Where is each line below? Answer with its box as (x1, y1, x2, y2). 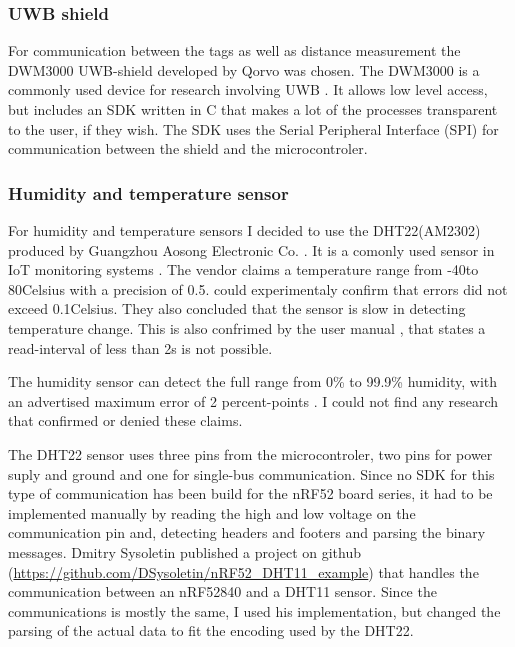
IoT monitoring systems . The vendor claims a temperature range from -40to (8, 259, 479, 280)
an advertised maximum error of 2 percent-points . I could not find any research (8, 390, 499, 411)
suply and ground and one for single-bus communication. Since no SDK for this (8, 463, 495, 484)
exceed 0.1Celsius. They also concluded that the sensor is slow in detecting (8, 298, 466, 319)
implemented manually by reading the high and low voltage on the (8, 502, 416, 523)
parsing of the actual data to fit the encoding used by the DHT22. (8, 620, 414, 641)
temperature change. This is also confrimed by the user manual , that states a (8, 317, 486, 338)
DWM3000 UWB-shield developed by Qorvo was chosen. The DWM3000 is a (8, 59, 480, 80)
